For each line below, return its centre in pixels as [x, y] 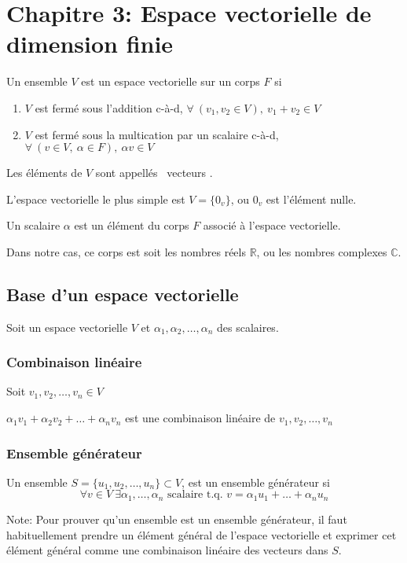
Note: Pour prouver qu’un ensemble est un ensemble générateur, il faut [177, 519]
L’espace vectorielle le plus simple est [96, 199]
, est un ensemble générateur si [256, 482]
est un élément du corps [132, 225]
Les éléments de [44, 173]
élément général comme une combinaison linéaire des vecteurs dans [167, 550]
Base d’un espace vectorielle [123, 294]
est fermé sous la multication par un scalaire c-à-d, [157, 134]
